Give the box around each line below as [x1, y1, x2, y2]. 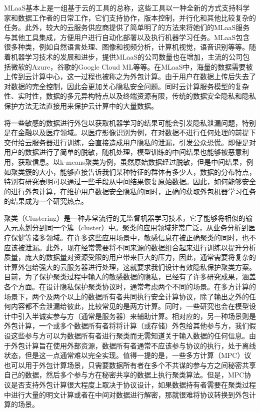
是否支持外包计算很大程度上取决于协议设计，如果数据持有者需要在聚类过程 [10, 379, 256, 389]
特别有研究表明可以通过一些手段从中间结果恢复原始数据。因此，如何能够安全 [4, 176, 256, 187]
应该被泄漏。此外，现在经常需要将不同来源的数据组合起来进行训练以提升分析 [4, 242, 256, 252]
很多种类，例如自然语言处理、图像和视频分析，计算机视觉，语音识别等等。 [4, 42, 249, 52]
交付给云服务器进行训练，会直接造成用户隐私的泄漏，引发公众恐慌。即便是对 [4, 137, 256, 147]
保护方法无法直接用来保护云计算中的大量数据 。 [4, 100, 158, 111]
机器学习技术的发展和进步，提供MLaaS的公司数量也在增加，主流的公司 [10, 51, 243, 62]
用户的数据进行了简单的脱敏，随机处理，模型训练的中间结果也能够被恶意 [4, 147, 242, 157]
